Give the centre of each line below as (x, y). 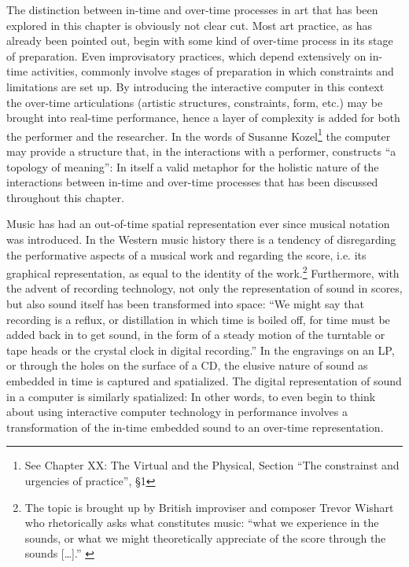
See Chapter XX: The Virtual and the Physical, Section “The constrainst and (212, 465)
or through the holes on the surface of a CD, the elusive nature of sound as (187, 365)
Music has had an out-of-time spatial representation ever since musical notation (198, 224)
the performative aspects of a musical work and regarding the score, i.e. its (186, 254)
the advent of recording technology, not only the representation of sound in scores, (204, 288)
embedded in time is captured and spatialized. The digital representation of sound (204, 380)
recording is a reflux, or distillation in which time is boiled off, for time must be (198, 319)
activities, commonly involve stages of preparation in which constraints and (212, 71)
